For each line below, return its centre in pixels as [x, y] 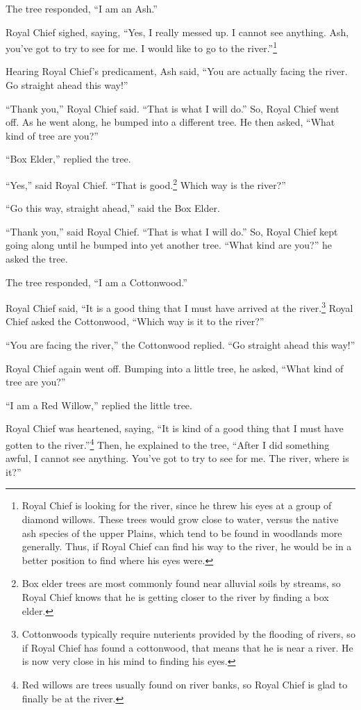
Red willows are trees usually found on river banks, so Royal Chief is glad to [185, 684]
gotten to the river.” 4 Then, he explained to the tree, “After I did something [168, 444]
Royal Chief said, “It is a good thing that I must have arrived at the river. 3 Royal [179, 307]
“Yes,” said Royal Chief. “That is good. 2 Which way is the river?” [146, 184]
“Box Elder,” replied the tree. [68, 159]
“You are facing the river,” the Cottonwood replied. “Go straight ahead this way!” [180, 345]
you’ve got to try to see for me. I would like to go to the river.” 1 [142, 47]
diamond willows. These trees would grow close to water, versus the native [180, 519]
